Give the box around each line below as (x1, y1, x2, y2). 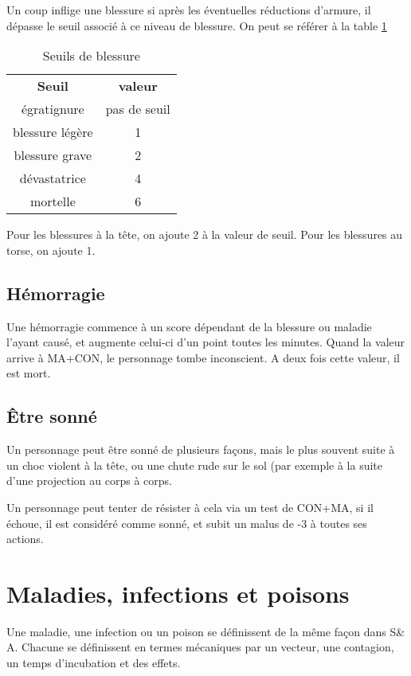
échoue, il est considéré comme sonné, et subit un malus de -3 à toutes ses (6, 514, 367, 531)
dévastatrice (19, 169, 86, 188)
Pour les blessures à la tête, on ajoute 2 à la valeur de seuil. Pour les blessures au (6, 226, 403, 243)
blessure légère (13, 123, 93, 142)
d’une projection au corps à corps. (6, 472, 172, 489)
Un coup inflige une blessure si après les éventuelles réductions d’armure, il (6, 2, 371, 18)
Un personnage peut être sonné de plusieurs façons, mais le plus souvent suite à (6, 441, 395, 458)
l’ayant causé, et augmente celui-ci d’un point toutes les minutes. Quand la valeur (6, 334, 405, 350)
